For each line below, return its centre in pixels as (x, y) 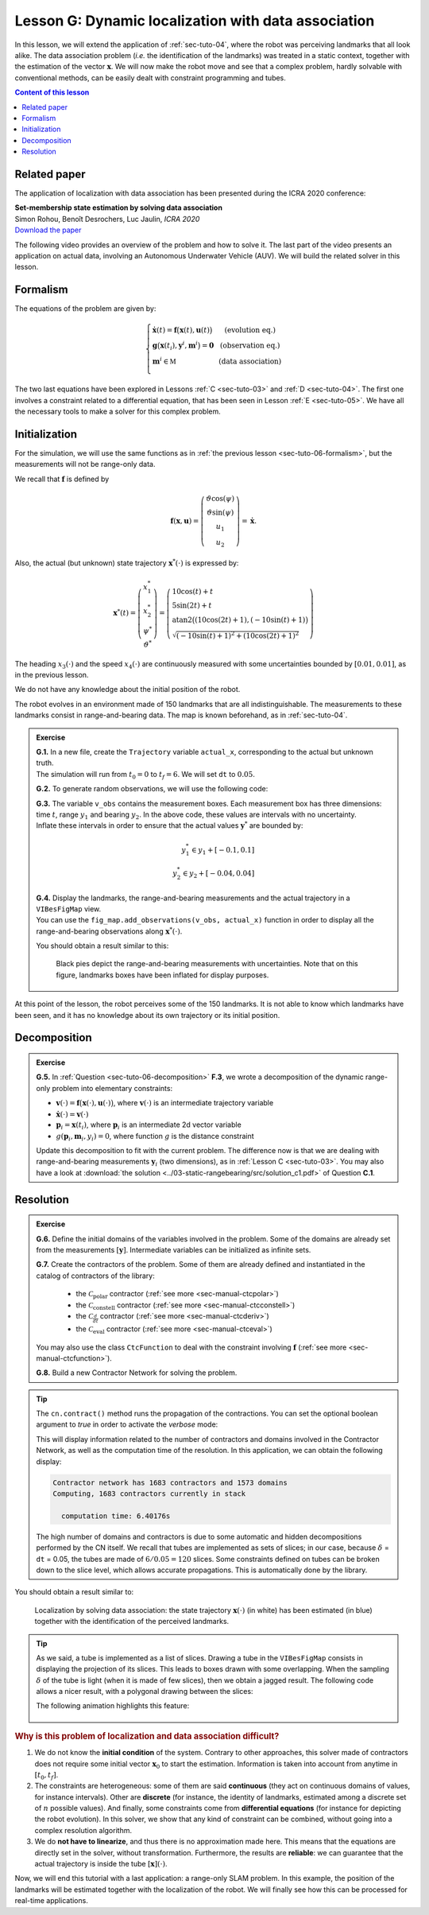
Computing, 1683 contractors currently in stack (149, 1494)
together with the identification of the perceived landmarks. (132, 1622)
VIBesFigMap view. (69, 909)
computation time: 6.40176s (116, 1516)
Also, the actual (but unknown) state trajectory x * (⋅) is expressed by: (127, 563)
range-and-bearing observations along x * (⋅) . (109, 931)
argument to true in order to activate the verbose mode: (127, 1424)
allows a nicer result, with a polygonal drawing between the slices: (145, 1692)
